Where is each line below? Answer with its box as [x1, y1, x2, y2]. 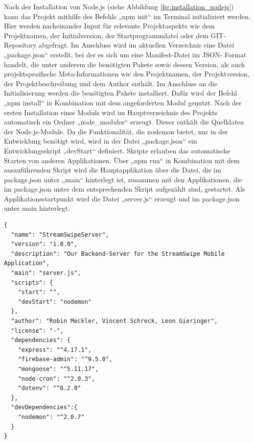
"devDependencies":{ [11, 404, 78, 411]
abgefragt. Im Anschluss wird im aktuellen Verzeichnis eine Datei [39, 40, 234, 50]
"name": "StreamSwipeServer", [11, 231, 109, 238]
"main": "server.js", [11, 270, 81, 277]
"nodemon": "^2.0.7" [18, 413, 85, 420]
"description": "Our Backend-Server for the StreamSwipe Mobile [11, 250, 225, 257]
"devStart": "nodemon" [18, 298, 92, 305]
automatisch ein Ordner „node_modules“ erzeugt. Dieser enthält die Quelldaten [4, 117, 244, 127]
